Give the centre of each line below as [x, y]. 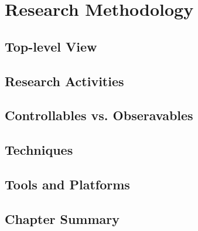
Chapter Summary [62, 218]
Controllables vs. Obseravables [99, 115]
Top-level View [51, 46]
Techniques [39, 150]
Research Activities [64, 81]
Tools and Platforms [67, 184]
